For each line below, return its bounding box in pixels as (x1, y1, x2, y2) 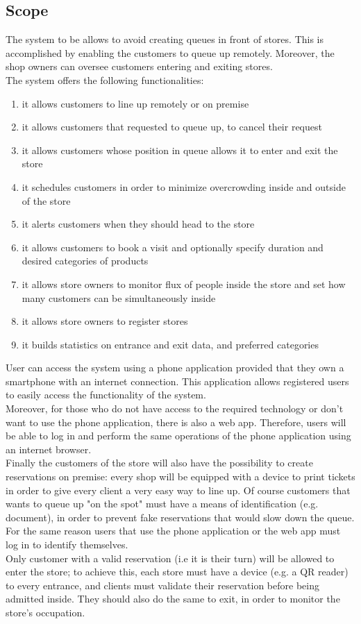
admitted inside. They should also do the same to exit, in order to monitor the (6, 591, 340, 606)
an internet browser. (6, 441, 92, 456)
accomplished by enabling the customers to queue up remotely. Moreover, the (6, 45, 335, 60)
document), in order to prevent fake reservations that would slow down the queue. (6, 509, 355, 524)
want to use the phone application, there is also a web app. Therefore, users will (6, 414, 346, 429)
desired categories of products (22, 253, 149, 268)
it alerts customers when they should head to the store (22, 217, 255, 231)
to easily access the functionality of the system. (6, 387, 206, 402)
